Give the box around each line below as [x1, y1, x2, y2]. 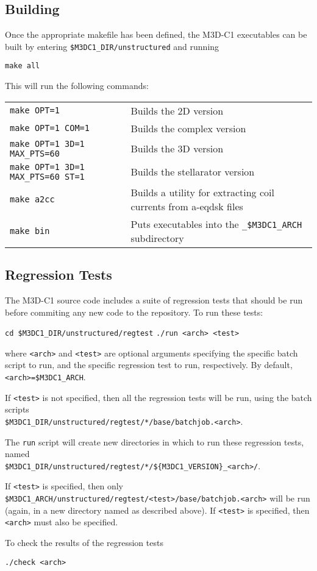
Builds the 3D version [130, 141, 224, 156]
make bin [10, 225, 50, 236]
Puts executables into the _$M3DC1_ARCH [130, 216, 302, 231]
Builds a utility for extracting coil [130, 185, 274, 199]
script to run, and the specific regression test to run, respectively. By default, [5, 358, 293, 371]
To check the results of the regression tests [5, 536, 163, 549]
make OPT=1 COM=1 [10, 123, 90, 133]
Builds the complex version [130, 121, 246, 135]
